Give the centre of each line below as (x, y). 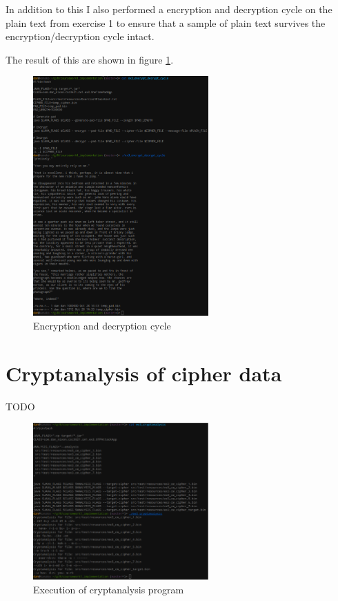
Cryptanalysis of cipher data (144, 373)
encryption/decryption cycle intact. (80, 36)
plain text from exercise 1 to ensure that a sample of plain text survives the (166, 22)
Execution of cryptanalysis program (109, 590)
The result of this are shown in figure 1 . (90, 59)
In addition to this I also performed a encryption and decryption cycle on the (169, 9)
